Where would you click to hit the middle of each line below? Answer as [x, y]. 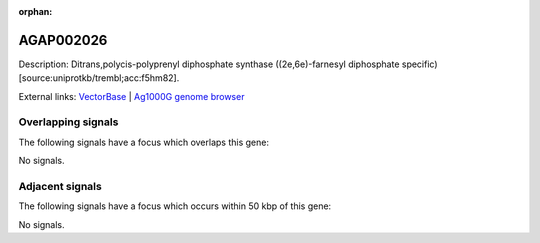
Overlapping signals [68, 122]
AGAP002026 [63, 40]
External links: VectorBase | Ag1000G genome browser [131, 96]
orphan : [35, 11]
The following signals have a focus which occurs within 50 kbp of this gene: [175, 206]
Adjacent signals [60, 186]
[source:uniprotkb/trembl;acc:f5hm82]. [99, 78]
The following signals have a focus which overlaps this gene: [144, 142]
